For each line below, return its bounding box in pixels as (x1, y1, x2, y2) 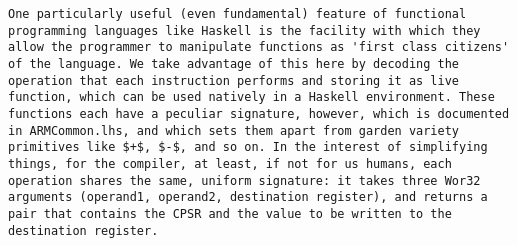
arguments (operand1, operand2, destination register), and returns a (8, 190, 488, 205)
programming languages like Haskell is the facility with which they (8, 23, 481, 38)
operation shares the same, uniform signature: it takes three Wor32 (8, 173, 481, 188)
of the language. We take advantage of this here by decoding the (8, 56, 460, 71)
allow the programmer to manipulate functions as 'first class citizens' (8, 40, 510, 55)
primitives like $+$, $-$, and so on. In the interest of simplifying (8, 140, 488, 155)
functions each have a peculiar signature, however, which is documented (8, 106, 510, 121)
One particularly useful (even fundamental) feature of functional (8, 7, 467, 21)
